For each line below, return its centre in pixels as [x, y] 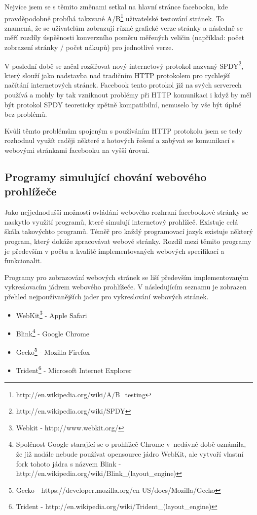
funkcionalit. [23, 260]
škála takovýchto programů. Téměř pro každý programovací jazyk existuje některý [129, 231]
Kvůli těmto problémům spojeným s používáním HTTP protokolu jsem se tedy [124, 130]
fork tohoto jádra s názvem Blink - [69, 463]
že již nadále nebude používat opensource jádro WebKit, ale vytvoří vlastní [130, 453]
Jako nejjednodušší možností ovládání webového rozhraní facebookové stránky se [126, 212]
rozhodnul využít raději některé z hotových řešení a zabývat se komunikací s [120, 140]
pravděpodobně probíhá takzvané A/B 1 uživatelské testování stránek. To [114, 17]
